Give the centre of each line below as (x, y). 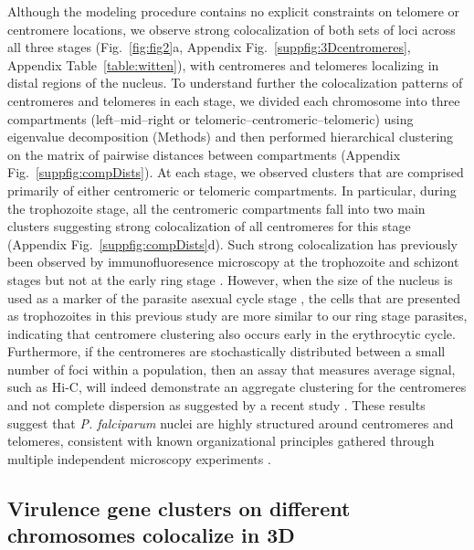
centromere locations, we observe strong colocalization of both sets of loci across (232, 29)
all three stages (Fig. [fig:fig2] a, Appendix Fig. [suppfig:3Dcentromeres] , (209, 47)
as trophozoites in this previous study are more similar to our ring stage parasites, (237, 316)
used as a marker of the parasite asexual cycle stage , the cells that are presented (234, 297)
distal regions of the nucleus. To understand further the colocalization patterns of (235, 83)
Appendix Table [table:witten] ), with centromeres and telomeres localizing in (223, 64)
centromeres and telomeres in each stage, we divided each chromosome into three (234, 100)
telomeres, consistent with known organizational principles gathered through (221, 441)
